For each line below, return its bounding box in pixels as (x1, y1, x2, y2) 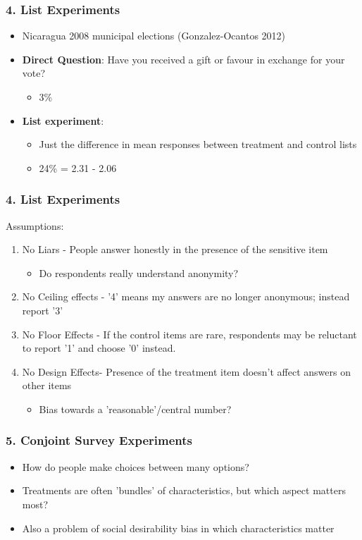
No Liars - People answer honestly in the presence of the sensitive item (22, 242, 328, 257)
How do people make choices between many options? (22, 459, 249, 474)
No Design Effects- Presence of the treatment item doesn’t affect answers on (22, 364, 351, 379)
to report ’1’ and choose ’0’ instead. (22, 340, 176, 355)
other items (22, 378, 72, 393)
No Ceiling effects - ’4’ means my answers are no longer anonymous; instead (22, 289, 350, 304)
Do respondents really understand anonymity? (39, 265, 239, 280)
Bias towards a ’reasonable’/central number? (39, 401, 232, 416)
